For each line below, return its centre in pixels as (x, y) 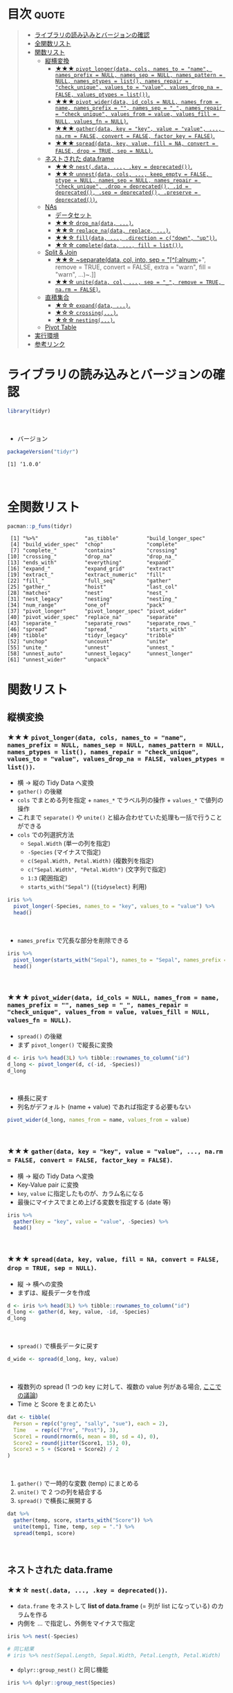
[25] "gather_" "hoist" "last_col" (92, 587)
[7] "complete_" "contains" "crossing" (94, 551)
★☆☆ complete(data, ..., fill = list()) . (119, 245)
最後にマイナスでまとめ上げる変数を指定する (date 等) (94, 1202)
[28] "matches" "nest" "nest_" (88, 593)
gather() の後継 (40, 792)
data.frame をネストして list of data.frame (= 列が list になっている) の (117, 1606)
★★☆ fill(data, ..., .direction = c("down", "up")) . (136, 237)
